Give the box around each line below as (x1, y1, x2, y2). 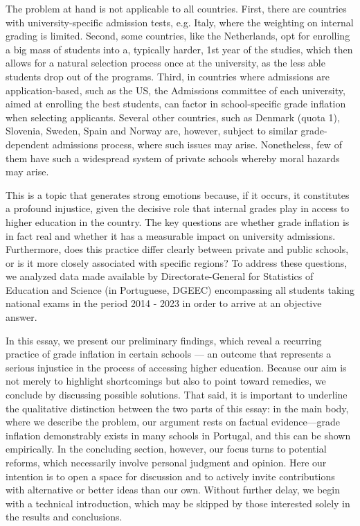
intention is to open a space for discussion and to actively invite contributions (6, 468, 335, 483)
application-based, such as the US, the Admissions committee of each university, (6, 82, 345, 97)
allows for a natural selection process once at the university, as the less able (6, 55, 325, 70)
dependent (6, 137, 50, 151)
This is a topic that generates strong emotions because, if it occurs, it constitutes (6, 187, 350, 202)
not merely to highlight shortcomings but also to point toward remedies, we (6, 374, 326, 388)
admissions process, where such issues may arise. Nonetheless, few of (52, 137, 342, 151)
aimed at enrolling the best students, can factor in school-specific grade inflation (6, 96, 346, 111)
